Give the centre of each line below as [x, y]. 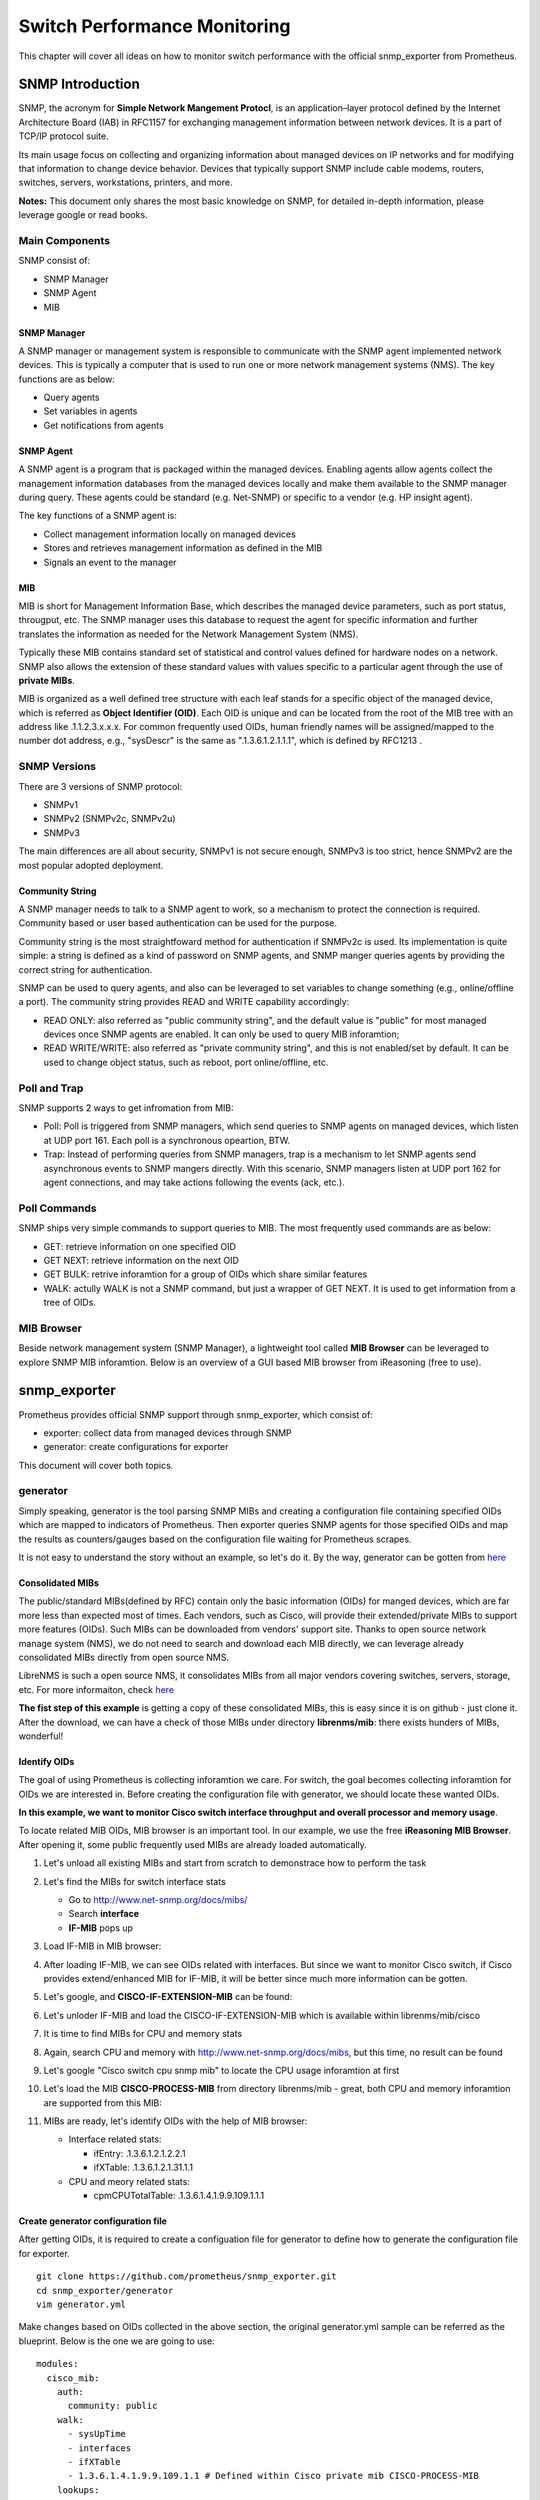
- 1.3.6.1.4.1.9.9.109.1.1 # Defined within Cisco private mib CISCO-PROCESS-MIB [273, 2476]
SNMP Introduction [79, 84]
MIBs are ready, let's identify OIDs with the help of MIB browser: [175, 2121]
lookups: [78, 2489]
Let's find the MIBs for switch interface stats [135, 1881]
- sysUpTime [97, 2434]
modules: [57, 2364]
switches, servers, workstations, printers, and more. [125, 182]
